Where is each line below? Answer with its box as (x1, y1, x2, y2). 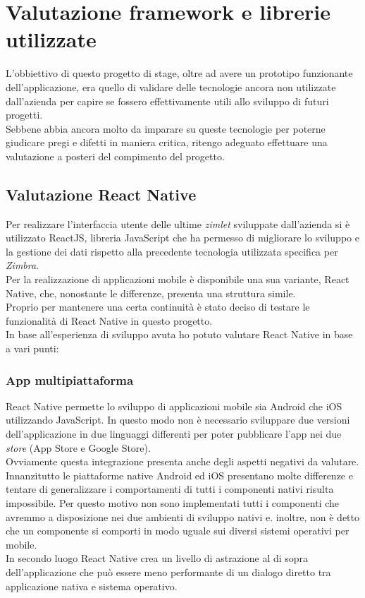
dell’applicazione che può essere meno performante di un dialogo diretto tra (6, 564, 331, 579)
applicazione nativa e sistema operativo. (6, 578, 178, 593)
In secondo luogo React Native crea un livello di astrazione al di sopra (6, 551, 309, 566)
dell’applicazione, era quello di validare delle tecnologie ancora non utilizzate (6, 79, 336, 94)
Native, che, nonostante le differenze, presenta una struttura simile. (6, 285, 296, 300)
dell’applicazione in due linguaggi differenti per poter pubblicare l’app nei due (6, 426, 342, 441)
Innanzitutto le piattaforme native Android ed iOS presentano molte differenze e (6, 467, 353, 482)
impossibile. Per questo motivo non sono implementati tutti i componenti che (6, 495, 340, 510)
